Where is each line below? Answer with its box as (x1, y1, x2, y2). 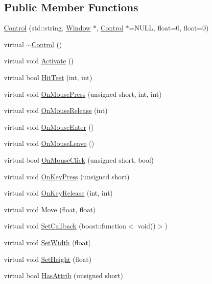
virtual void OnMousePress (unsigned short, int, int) (4, 88, 162, 99)
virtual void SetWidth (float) (4, 237, 91, 247)
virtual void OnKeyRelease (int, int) (4, 188, 113, 198)
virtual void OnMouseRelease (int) (4, 105, 108, 115)
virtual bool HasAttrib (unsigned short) (4, 270, 123, 281)
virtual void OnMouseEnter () (4, 121, 94, 132)
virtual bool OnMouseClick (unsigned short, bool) (4, 154, 154, 165)
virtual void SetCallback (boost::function (4, 221, 126, 231)
